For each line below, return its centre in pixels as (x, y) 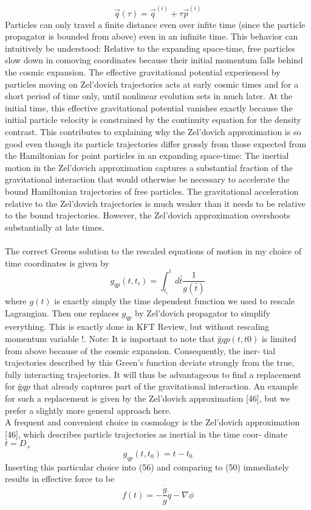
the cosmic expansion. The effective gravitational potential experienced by (143, 72)
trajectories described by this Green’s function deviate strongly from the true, (150, 362)
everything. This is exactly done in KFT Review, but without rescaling (137, 327)
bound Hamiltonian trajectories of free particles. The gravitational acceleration (152, 191)
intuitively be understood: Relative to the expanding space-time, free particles (150, 48)
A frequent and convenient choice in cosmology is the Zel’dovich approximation (152, 422)
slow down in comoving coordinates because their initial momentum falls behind (154, 60)
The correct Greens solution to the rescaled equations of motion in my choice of (153, 250)
